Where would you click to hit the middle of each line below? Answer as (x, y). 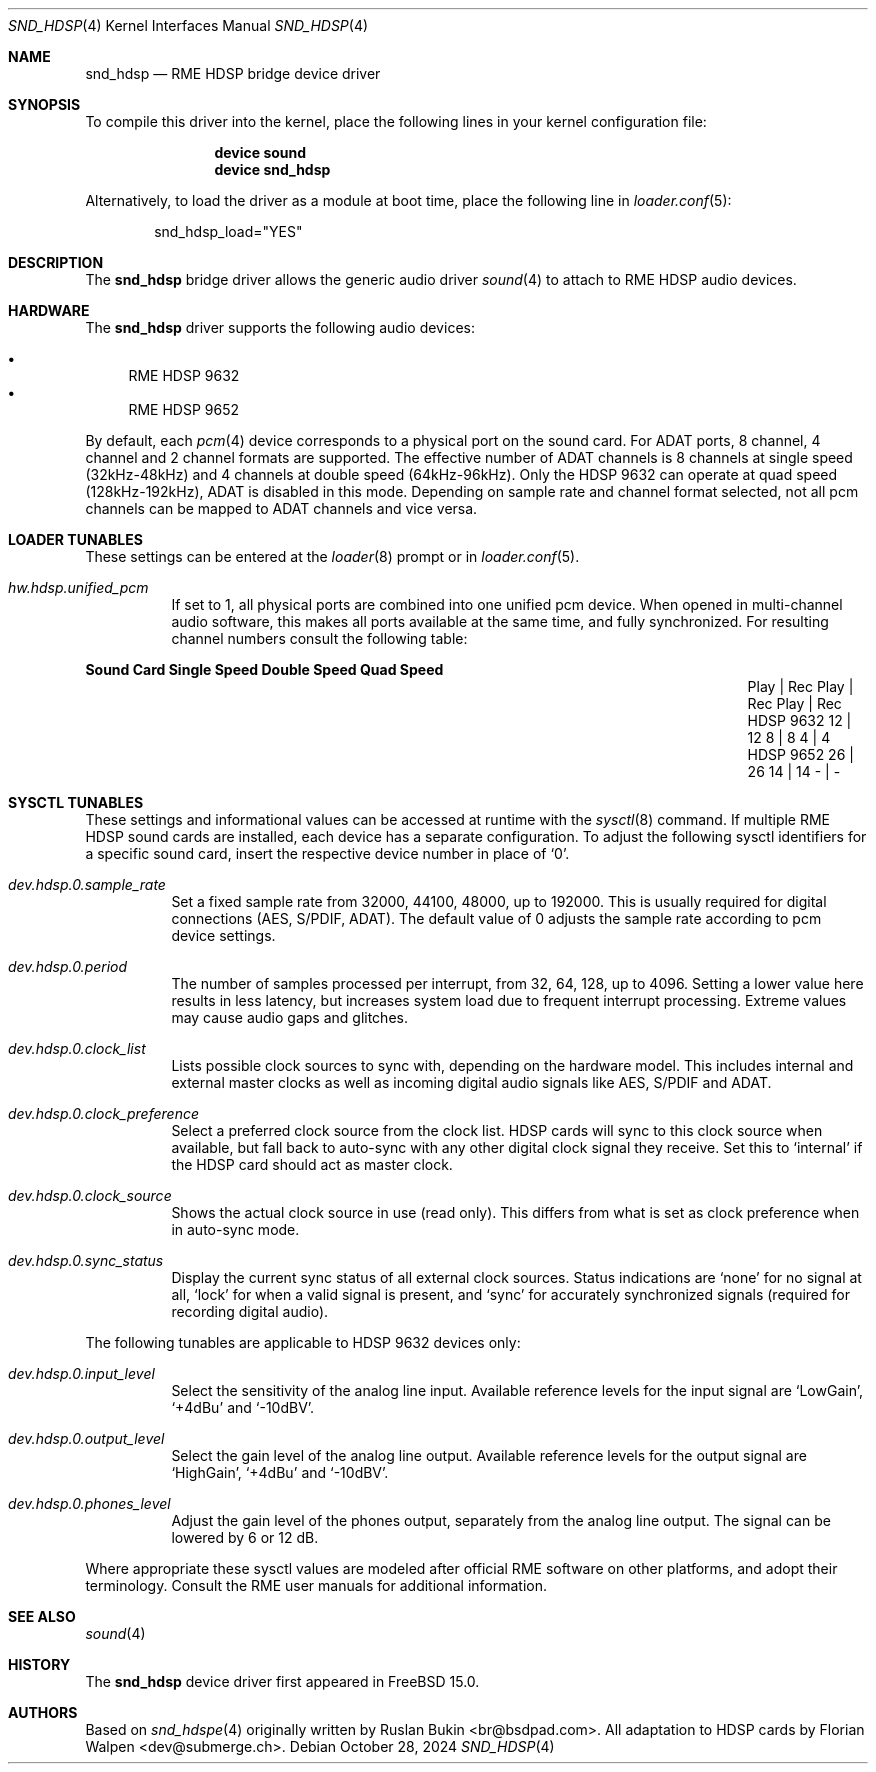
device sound (260, 152)
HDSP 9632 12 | (799, 720)
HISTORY (39, 1664)
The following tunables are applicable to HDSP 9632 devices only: (303, 1342)
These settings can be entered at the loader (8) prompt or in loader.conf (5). (332, 556)
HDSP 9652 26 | (800, 754)
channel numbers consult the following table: (319, 638)
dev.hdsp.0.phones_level (89, 1503)
